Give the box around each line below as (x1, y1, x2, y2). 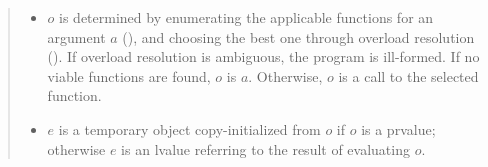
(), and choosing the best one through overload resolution (122, 26, 475, 47)
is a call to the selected (338, 65, 479, 86)
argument (47, 26, 106, 47)
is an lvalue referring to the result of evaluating (121, 138, 410, 159)
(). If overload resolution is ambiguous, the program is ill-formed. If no (47, 46, 480, 67)
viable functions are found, (47, 65, 211, 86)
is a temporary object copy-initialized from (58, 118, 321, 139)
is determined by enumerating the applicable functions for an (59, 7, 434, 27)
